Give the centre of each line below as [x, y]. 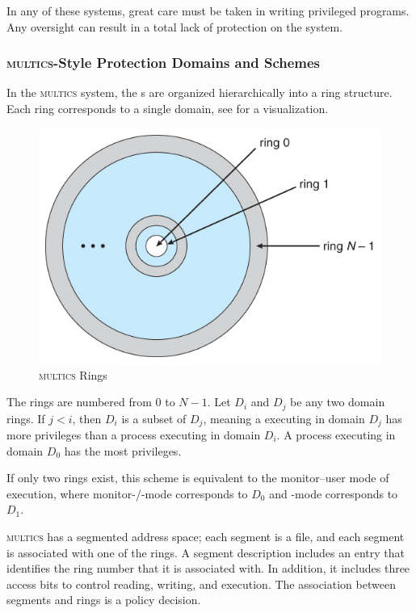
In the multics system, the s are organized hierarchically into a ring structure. [200, 92]
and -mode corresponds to [334, 493]
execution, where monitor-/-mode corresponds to [127, 493]
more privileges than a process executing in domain [134, 435]
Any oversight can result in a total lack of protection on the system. [175, 26]
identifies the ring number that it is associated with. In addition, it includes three [208, 568]
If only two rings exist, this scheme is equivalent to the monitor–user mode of [198, 478]
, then [87, 418]
